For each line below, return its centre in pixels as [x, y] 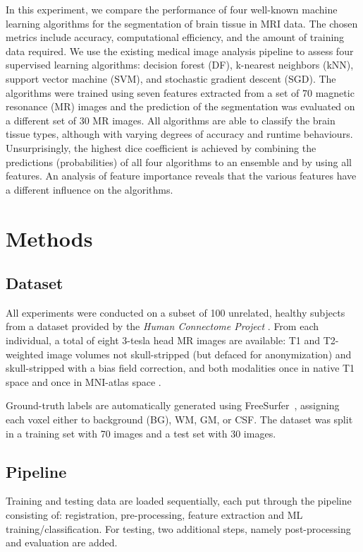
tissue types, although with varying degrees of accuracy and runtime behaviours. [179, 134]
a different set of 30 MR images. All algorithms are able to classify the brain [171, 120]
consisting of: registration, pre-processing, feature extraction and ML [154, 515]
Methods [49, 238]
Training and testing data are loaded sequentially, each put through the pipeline [179, 501]
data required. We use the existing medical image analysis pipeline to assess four [180, 51]
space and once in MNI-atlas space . [84, 381]
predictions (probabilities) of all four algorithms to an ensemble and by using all [179, 162]
